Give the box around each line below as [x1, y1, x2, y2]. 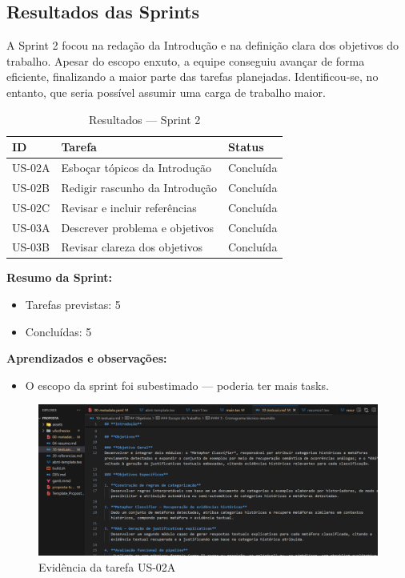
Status [227, 138, 264, 155]
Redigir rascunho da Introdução [61, 179, 217, 195]
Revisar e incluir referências [61, 199, 197, 215]
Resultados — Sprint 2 [89, 110, 201, 127]
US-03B [12, 239, 50, 255]
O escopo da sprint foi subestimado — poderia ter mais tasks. [25, 376, 329, 393]
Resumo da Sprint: [6, 269, 112, 286]
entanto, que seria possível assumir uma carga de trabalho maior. [6, 83, 326, 100]
